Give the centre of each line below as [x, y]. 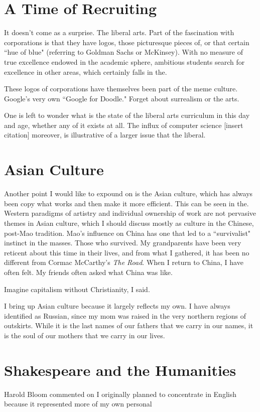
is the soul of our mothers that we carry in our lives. [85, 335]
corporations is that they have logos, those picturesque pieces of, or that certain [127, 42]
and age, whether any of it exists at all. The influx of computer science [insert [124, 125]
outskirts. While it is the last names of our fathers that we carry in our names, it [129, 325]
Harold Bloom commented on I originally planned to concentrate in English [120, 394]
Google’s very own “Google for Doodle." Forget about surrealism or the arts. [122, 98]
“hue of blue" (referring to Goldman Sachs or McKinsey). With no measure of [123, 52]
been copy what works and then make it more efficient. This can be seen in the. [126, 203]
